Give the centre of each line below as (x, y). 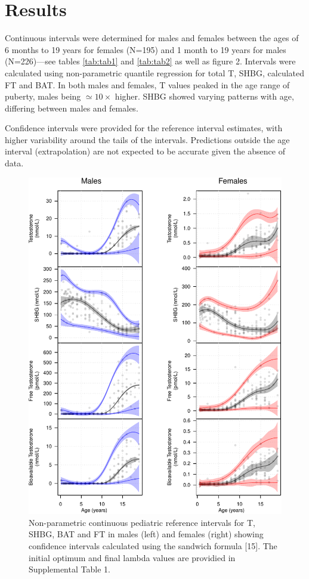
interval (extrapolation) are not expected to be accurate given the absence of (145, 151)
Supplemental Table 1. (69, 569)
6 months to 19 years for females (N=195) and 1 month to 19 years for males (146, 49)
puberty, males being (43, 96)
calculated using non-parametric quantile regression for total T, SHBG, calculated (155, 72)
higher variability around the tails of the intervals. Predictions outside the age (147, 139)
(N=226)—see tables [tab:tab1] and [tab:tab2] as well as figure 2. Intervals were (150, 61)
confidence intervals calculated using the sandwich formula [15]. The (153, 546)
